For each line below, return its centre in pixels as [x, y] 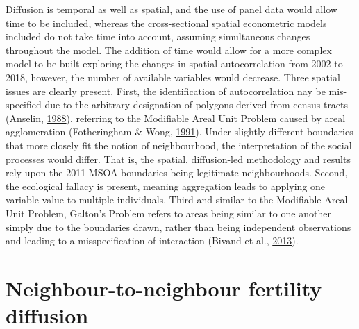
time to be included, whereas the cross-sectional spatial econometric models [166, 23]
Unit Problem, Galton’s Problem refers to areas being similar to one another [168, 213]
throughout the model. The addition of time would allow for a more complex [169, 50]
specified [24, 104]
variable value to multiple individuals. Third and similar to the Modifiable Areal [177, 200]
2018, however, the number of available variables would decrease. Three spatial [173, 77]
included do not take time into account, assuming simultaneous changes [158, 36]
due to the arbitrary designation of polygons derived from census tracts [197, 104]
